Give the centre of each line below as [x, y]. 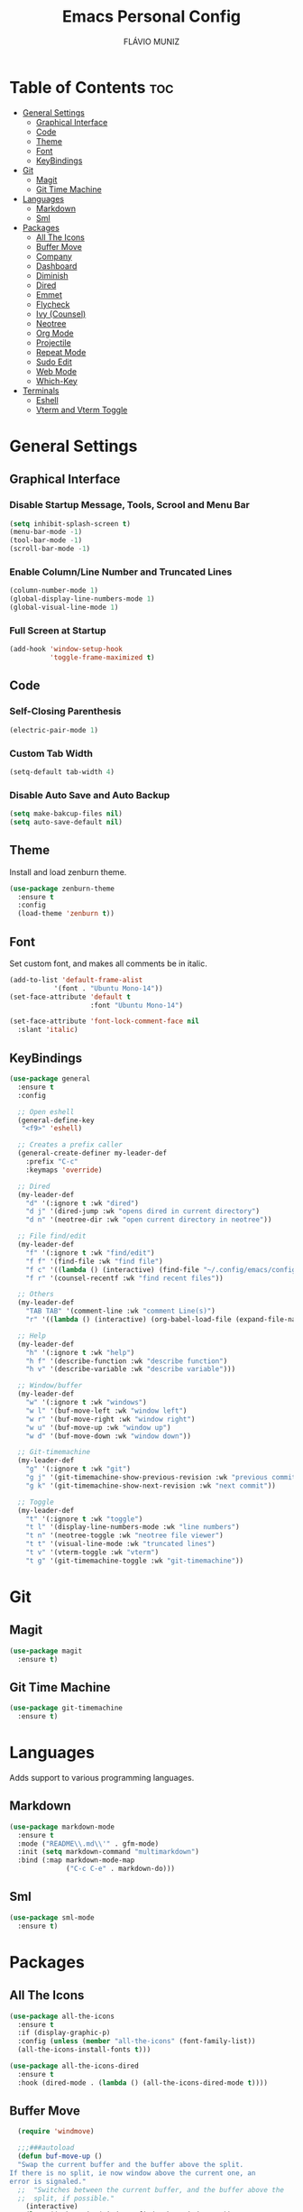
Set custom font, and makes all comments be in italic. [108, 963]
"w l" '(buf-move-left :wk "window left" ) [106, 1410]
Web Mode [56, 371]
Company [54, 256]
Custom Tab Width [51, 753]
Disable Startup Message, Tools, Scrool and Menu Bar [129, 505]
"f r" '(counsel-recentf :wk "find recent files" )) [124, 1278]
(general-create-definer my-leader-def [92, 1153]
